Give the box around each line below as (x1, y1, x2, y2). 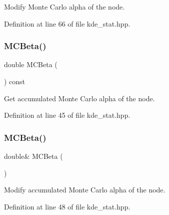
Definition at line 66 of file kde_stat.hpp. (4, 18, 130, 29)
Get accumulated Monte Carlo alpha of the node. (4, 93, 155, 103)
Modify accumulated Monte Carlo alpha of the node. (4, 184, 165, 195)
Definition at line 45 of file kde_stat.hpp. (4, 110, 130, 120)
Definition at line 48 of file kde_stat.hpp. (4, 201, 130, 211)
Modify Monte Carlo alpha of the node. (4, 2, 125, 12)
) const (4, 76, 25, 86)
